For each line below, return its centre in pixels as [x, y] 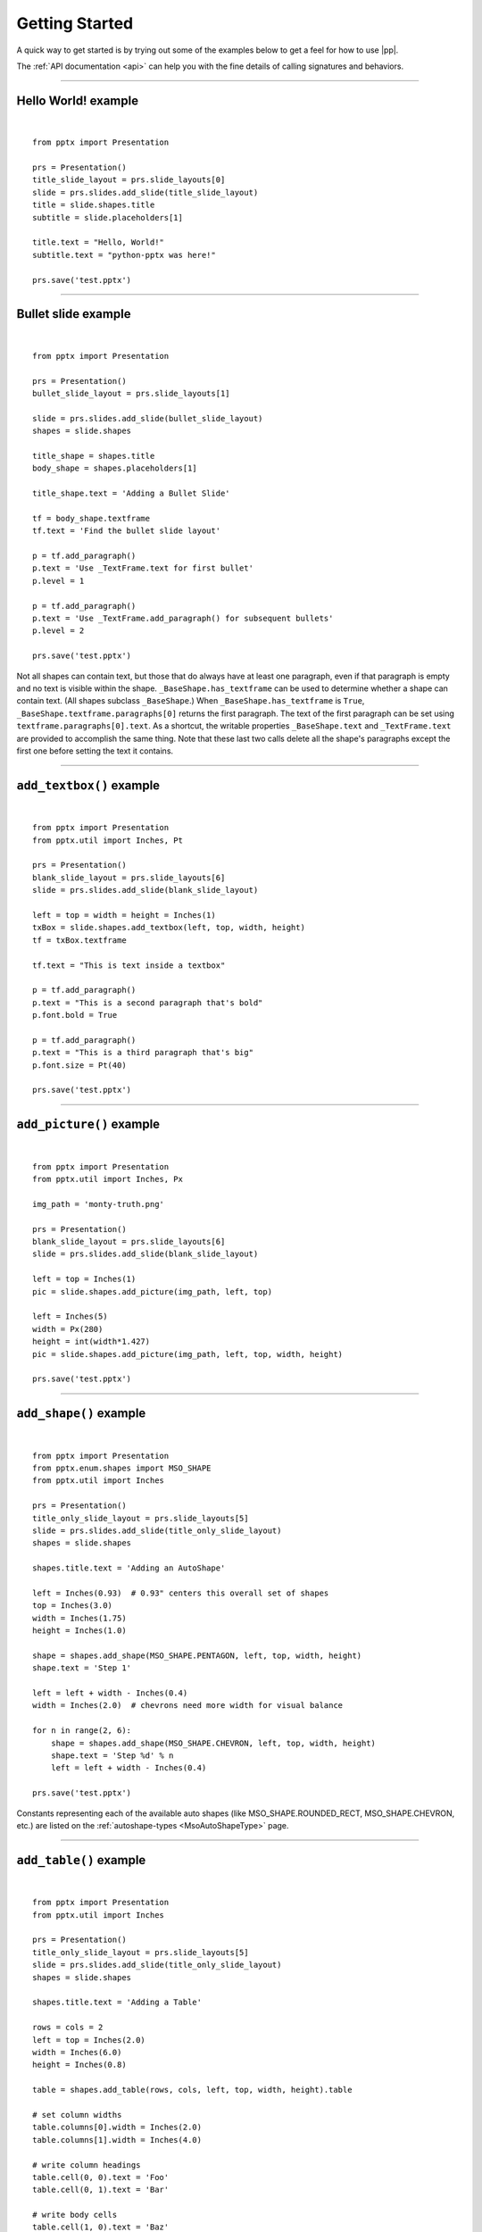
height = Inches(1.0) [79, 1631]
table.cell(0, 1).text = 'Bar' [101, 2190]
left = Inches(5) [70, 1316]
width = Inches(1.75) [79, 1618]
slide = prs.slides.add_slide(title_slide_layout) [145, 192]
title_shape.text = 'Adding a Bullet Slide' [132, 494]
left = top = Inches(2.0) [89, 2040]
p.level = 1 [58, 581]
